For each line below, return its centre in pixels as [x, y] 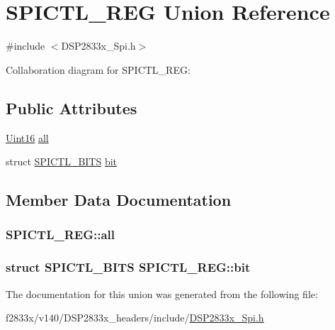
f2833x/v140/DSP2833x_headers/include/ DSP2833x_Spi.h [135, 318]
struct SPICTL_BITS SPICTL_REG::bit [128, 267]
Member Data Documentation [119, 200]
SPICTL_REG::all [60, 235]
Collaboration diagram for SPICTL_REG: [98, 69]
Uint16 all [27, 137]
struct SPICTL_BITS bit [62, 161]
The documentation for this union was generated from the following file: [162, 293]
